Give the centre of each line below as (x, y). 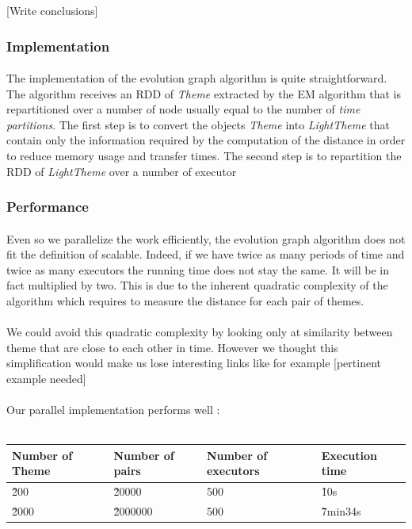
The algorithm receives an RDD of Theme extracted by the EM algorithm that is (204, 93)
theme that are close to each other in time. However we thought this (172, 347)
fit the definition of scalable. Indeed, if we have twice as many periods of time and (206, 254)
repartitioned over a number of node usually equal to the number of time (183, 109)
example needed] (46, 378)
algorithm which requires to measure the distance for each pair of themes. (185, 301)
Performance (48, 207)
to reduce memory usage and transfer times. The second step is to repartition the (204, 155)
